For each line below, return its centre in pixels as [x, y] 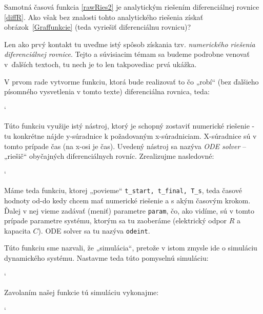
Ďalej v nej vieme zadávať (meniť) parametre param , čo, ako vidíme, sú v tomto [129, 210]
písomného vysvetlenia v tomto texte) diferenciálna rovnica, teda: [107, 91]
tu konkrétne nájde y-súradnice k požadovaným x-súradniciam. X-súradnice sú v [130, 135]
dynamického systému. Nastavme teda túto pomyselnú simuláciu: [106, 258]
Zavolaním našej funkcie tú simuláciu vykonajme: [82, 292]
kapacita [17, 230]
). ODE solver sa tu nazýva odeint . [94, 230]
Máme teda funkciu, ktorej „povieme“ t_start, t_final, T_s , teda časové [123, 190]
